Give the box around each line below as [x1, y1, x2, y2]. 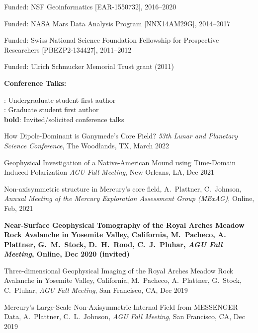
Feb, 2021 [4, 202, 33, 213]
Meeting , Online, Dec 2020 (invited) [4, 249, 130, 259]
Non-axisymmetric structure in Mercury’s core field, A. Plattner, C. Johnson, [4, 183, 242, 194]
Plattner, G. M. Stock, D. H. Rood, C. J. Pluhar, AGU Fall [4, 239, 223, 249]
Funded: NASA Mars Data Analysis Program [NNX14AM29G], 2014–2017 [4, 18, 231, 28]
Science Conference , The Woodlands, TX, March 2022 [4, 140, 169, 150]
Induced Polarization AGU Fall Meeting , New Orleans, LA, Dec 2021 [4, 167, 215, 177]
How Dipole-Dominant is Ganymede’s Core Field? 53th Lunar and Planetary [4, 131, 238, 141]
